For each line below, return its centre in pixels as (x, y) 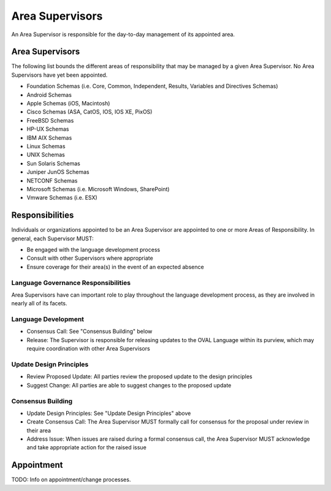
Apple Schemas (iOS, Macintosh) (68, 104)
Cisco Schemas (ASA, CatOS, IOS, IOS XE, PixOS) (89, 112)
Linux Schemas (46, 146)
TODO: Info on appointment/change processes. (71, 480)
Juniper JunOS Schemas (58, 172)
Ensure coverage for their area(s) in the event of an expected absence (116, 267)
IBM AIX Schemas (49, 137)
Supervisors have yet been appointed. (59, 75)
